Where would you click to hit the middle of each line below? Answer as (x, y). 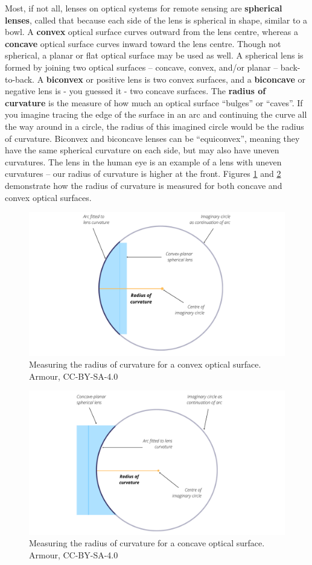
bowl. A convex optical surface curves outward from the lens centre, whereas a (152, 32)
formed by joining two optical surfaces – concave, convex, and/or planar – (142, 67)
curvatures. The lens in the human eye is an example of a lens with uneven (143, 161)
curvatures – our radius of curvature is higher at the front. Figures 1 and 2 (143, 174)
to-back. (20, 79)
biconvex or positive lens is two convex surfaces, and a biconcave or (176, 79)
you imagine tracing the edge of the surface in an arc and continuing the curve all (156, 114)
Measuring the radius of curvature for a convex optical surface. (145, 364)
